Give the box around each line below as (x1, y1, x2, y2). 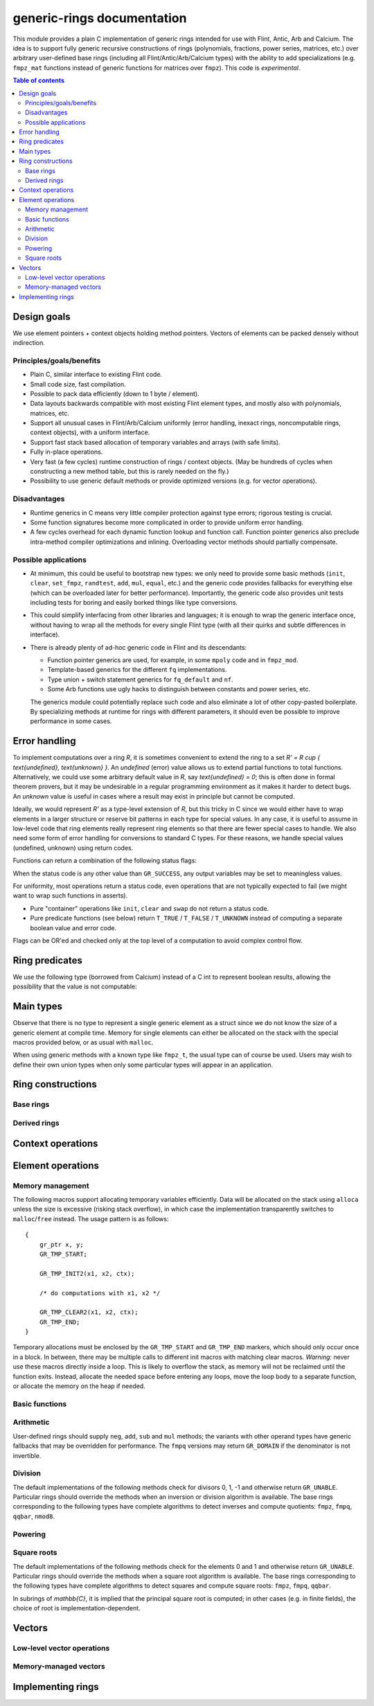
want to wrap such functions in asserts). (12, 891, 128, 900)
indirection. (12, 339, 45, 346)
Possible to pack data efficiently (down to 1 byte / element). (30, 389, 200, 398)
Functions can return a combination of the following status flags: (12, 856, 197, 865)
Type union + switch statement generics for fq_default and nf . (47, 675, 233, 684)
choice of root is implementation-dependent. (12, 1604, 141, 1612)
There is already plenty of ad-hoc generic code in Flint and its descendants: (30, 643, 247, 651)
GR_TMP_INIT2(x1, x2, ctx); (39, 1270, 135, 1277)
